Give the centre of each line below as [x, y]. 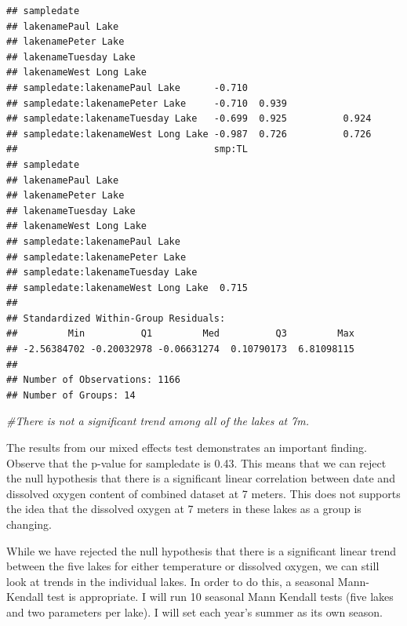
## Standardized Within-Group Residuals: [116, 318]
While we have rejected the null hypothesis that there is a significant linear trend [202, 550]
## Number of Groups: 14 [71, 395]
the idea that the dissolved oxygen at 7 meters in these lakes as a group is [184, 509]
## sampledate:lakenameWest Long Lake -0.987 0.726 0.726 [189, 134]
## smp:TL [127, 149]
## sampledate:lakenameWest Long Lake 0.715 [127, 288]
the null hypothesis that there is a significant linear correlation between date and [201, 478]
